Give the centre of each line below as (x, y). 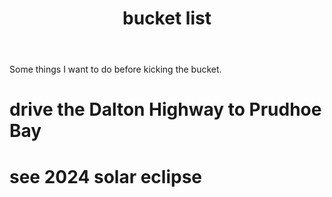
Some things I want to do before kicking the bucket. (115, 69)
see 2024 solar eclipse (106, 176)
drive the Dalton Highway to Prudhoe (165, 109)
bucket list (167, 18)
